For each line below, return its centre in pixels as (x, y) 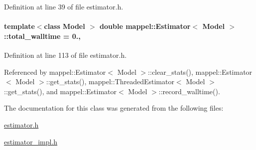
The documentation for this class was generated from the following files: (114, 108)
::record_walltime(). (189, 91)
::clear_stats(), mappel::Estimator (200, 72)
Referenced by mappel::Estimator (55, 72)
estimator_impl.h (31, 141)
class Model (64, 26)
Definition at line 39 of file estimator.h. (64, 6)
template (19, 26)
